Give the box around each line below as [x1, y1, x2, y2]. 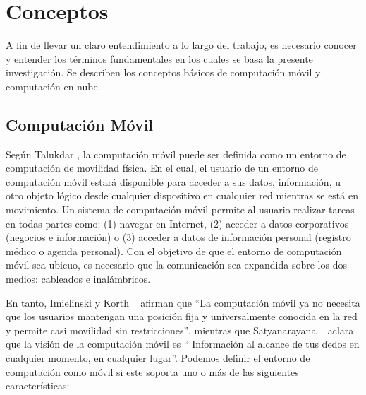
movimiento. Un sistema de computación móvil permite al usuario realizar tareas [6, 202, 355, 217]
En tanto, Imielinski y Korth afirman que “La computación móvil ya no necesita [6, 295, 360, 309]
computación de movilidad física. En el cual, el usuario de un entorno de [6, 160, 319, 175]
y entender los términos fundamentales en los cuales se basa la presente [6, 51, 313, 66]
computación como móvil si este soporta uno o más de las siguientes [6, 364, 299, 379]
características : [6, 378, 70, 393]
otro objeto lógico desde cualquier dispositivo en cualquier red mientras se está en [6, 188, 358, 203]
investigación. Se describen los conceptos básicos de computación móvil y [6, 65, 321, 80]
